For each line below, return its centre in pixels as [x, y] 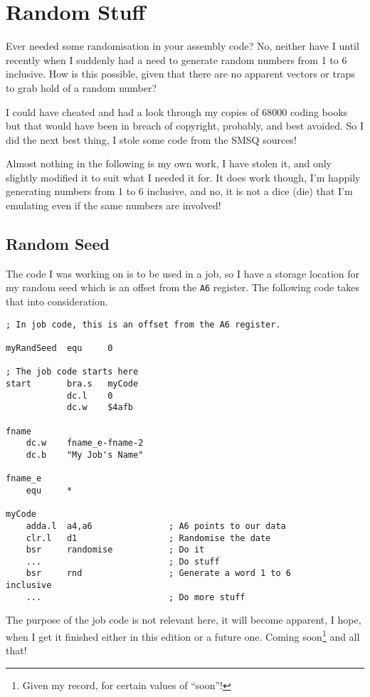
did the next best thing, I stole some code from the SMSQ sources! [151, 139]
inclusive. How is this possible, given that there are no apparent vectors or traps [180, 74]
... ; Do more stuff [136, 597]
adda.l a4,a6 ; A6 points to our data [156, 526]
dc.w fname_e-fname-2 [85, 443]
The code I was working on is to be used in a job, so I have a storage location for [183, 273]
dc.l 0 [90, 395]
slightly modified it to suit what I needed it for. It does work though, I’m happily [183, 177]
